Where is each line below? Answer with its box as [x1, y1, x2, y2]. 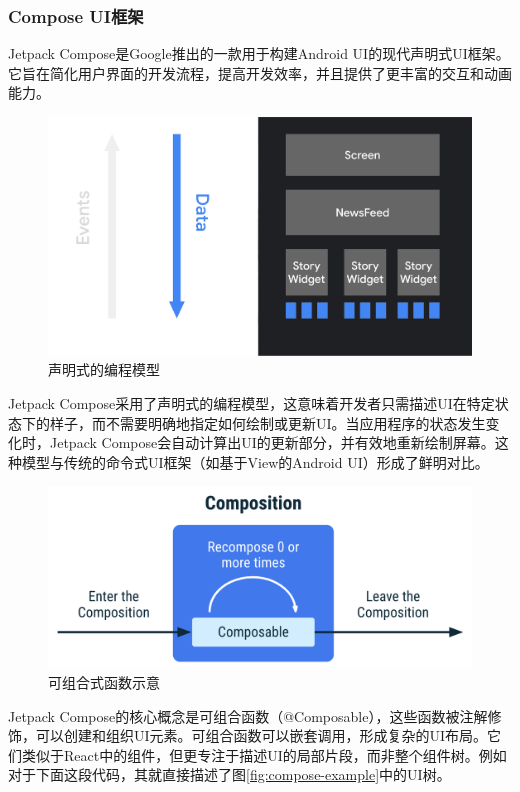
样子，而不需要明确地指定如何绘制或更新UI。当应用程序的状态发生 [49, 412, 486, 433]
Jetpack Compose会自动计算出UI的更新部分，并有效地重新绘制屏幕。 [49, 432, 495, 453]
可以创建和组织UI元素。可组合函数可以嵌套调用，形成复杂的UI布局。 [35, 725, 488, 746]
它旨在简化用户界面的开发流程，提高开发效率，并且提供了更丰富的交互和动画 [8, 62, 512, 83]
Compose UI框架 [8, 3, 144, 28]
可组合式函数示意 [48, 672, 160, 693]
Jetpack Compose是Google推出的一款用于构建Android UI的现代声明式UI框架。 [8, 43, 510, 64]
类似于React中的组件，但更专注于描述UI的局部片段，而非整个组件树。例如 [21, 744, 507, 765]
